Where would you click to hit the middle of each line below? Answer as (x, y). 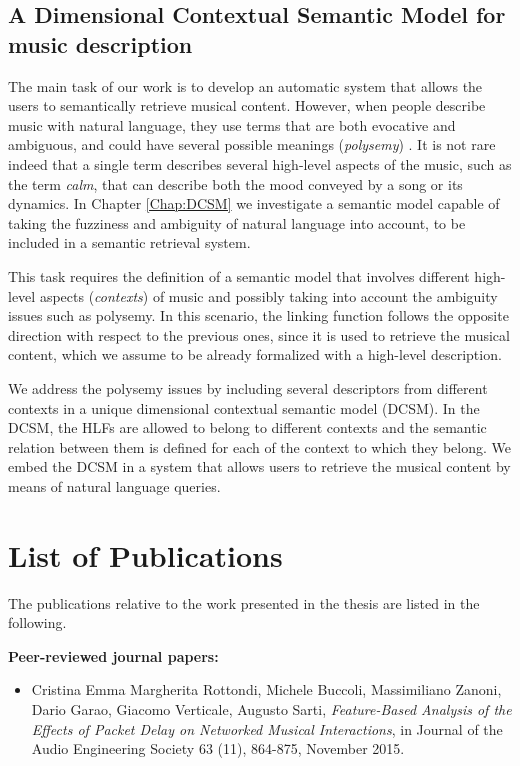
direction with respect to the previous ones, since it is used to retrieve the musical (259, 334)
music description (100, 43)
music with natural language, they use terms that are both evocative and (232, 124)
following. (37, 622)
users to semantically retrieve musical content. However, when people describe (247, 105)
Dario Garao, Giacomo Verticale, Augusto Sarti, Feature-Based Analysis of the (271, 708)
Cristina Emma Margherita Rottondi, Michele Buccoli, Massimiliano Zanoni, (266, 689)
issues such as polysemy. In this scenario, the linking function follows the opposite (258, 315)
